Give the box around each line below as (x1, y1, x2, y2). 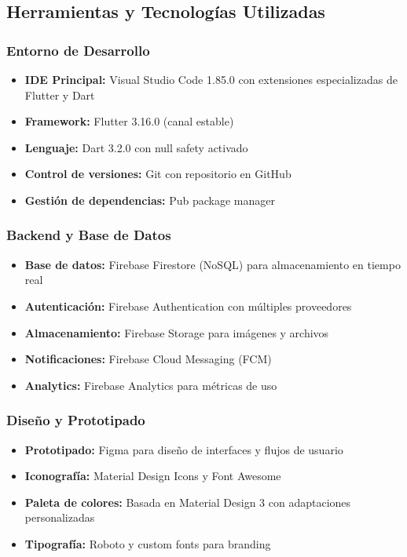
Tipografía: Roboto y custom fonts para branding (24, 535, 271, 552)
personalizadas (24, 509, 95, 526)
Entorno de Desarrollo (6, 40, 150, 60)
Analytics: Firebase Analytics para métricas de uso (24, 377, 277, 393)
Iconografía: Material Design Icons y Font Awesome (24, 468, 281, 484)
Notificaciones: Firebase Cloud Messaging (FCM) (24, 351, 272, 367)
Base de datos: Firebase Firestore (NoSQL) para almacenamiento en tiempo (24, 256, 401, 272)
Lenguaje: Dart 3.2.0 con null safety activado (24, 139, 248, 155)
